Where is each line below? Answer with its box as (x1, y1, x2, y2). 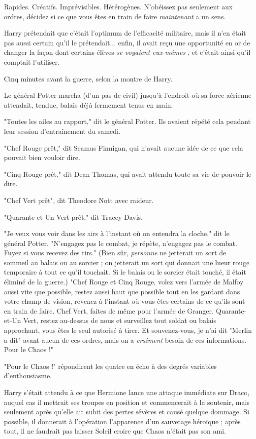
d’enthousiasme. (4, 370, 52, 381)
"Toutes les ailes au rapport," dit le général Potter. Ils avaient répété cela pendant (4, 116, 251, 126)
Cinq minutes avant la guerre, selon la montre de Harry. (4, 73, 173, 83)
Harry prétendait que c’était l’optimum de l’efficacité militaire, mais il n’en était (4, 28, 246, 38)
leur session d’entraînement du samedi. (4, 125, 121, 136)
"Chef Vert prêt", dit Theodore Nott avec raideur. (4, 195, 154, 205)
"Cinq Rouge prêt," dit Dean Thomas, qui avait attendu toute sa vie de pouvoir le (4, 168, 252, 179)
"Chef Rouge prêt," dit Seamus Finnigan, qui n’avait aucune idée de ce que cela (4, 142, 243, 153)
